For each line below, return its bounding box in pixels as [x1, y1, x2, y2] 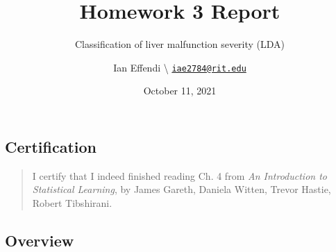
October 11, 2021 [143, 83, 217, 98]
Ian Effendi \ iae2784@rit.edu [113, 60, 246, 74]
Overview [5, 229, 74, 251]
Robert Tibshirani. [32, 195, 112, 210]
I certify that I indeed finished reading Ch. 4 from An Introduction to [32, 168, 327, 183]
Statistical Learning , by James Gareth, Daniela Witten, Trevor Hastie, [32, 182, 331, 196]
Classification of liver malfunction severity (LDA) [74, 37, 285, 51]
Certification [5, 135, 97, 157]
